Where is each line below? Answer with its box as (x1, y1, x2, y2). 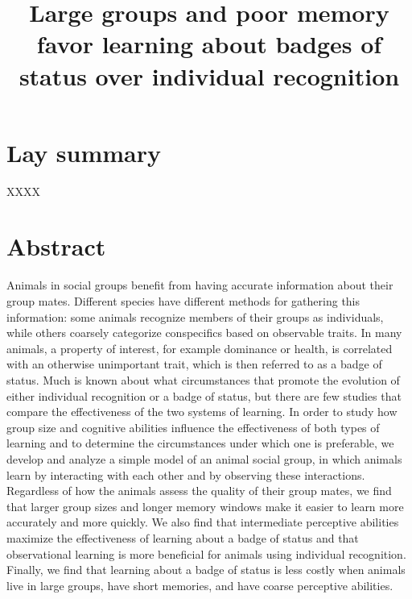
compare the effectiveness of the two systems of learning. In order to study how (6, 403, 398, 420)
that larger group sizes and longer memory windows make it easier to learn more (6, 497, 404, 514)
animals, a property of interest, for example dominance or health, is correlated (6, 339, 393, 356)
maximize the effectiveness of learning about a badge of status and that (6, 529, 359, 546)
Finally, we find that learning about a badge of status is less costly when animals (6, 561, 406, 578)
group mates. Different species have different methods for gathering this (6, 293, 360, 309)
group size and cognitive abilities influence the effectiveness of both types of (6, 418, 380, 435)
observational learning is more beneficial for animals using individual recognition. (6, 545, 406, 562)
